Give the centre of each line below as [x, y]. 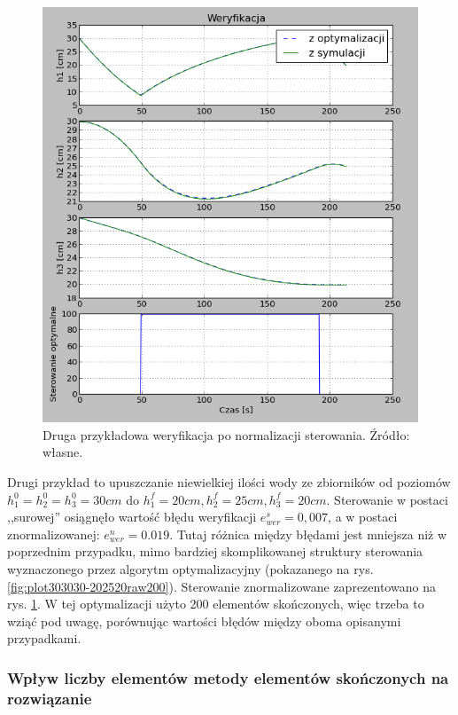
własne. [63, 452]
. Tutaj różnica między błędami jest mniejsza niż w [308, 534]
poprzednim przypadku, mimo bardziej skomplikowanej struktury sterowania [215, 551]
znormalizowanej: [54, 534]
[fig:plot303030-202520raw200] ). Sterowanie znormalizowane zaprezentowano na [221, 586]
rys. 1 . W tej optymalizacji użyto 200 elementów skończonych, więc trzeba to [216, 604]
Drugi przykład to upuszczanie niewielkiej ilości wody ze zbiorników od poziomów [229, 481]
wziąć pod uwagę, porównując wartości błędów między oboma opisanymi [204, 621]
